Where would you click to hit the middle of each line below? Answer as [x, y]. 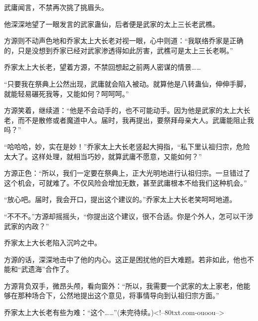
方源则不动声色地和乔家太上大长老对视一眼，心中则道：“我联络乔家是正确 [124, 41]
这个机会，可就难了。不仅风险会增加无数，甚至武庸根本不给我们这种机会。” [126, 182]
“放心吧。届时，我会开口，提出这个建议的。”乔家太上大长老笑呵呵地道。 [120, 199]
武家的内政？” [27, 226]
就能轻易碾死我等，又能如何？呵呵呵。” [66, 93]
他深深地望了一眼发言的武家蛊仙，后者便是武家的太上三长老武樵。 [112, 24]
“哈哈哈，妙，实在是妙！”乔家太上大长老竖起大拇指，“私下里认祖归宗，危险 [127, 146]
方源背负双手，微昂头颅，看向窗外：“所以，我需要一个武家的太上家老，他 [124, 285]
